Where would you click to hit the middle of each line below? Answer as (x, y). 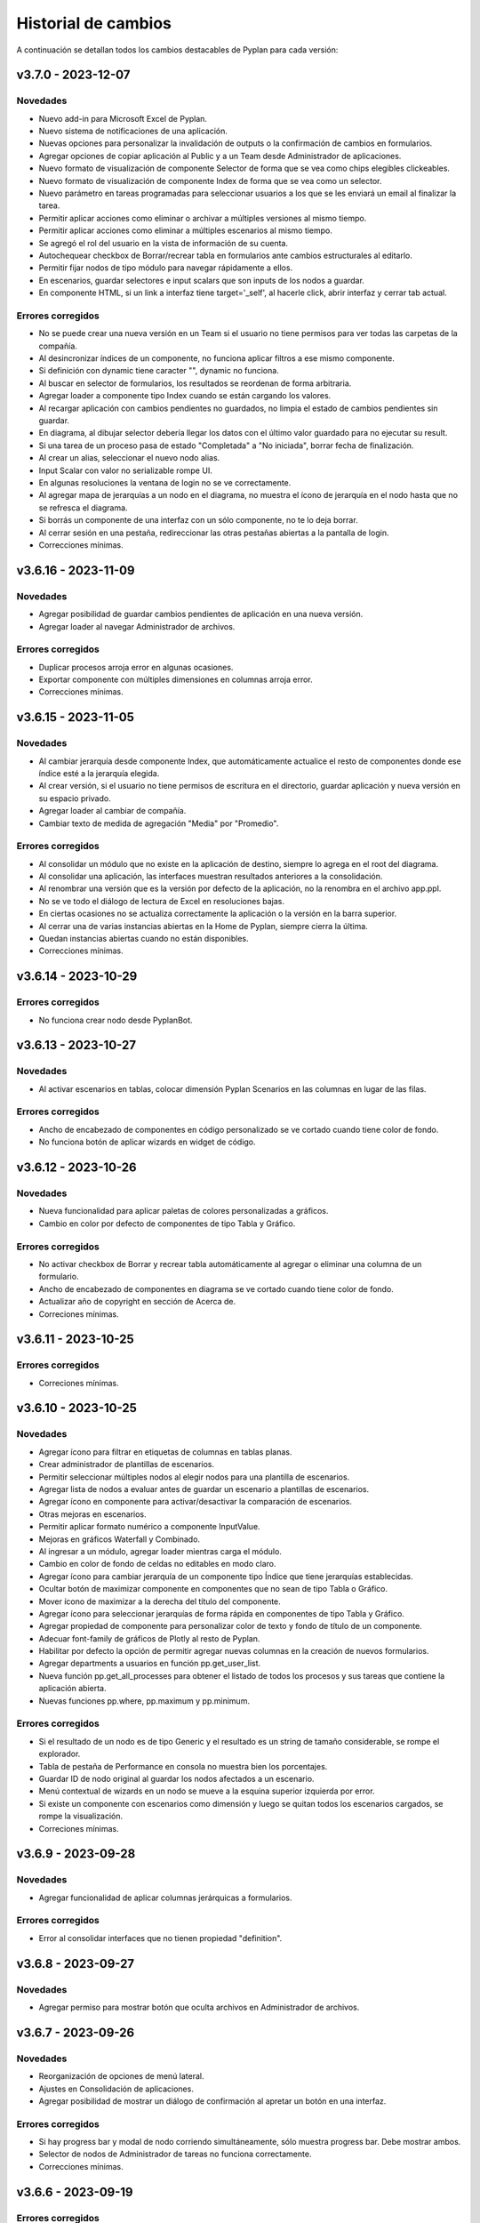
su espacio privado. (75, 798)
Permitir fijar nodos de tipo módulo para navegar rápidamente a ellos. (166, 268)
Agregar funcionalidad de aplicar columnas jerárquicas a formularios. (165, 1898)
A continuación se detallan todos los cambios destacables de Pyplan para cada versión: (177, 50)
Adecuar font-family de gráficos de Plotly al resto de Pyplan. (149, 1638)
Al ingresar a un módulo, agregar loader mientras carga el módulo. (160, 1551)
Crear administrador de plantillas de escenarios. (127, 1465)
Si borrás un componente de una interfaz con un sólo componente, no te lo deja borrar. (199, 520)
